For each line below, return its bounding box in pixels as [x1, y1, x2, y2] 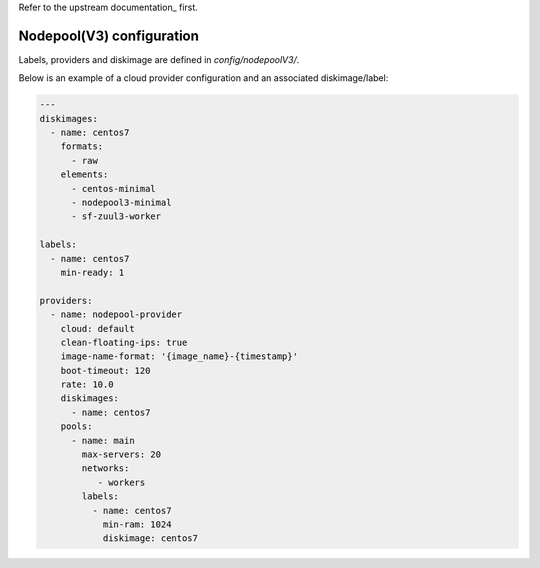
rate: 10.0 [60, 379, 114, 390]
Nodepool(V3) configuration [18, 27, 200, 44]
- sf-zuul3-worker [71, 211, 162, 222]
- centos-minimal [71, 183, 157, 194]
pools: [60, 421, 93, 432]
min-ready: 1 [60, 266, 125, 278]
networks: [81, 463, 130, 474]
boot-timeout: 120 [60, 365, 151, 376]
